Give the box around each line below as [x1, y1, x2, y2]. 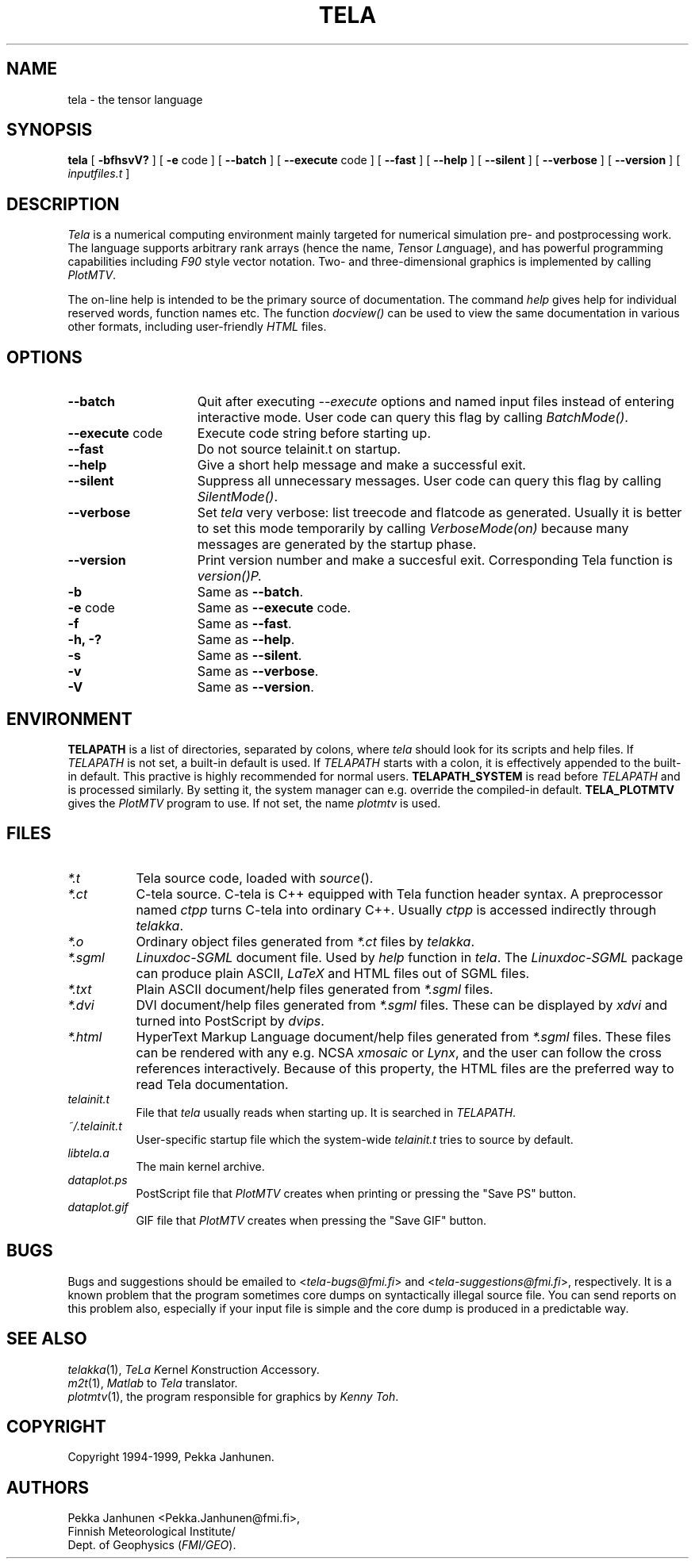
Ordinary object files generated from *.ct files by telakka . [136, 933, 474, 949]
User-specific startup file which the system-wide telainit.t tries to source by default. [136, 1132, 574, 1146]
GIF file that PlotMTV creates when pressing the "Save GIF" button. [136, 1213, 487, 1227]
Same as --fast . [197, 616, 292, 632]
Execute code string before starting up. [197, 425, 431, 442]
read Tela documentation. [136, 1076, 289, 1092]
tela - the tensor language [67, 92, 203, 106]
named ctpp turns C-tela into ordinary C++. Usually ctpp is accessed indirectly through [136, 901, 657, 918]
